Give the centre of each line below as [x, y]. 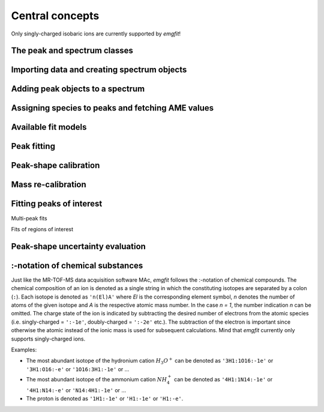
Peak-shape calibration [55, 165]
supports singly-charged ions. [48, 339]
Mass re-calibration [49, 185]
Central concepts [55, 16]
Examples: [24, 350]
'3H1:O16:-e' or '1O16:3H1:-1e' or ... [78, 369]
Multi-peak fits [29, 218]
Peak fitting [33, 146]
